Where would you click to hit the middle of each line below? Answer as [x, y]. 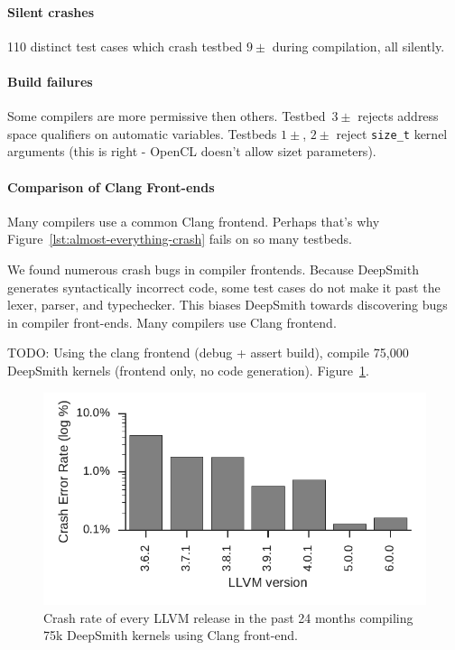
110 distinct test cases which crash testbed [125, 46]
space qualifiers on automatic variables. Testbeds [142, 133]
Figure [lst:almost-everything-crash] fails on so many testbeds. [180, 239]
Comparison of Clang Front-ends [111, 186]
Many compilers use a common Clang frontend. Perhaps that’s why [194, 221]
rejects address [398, 116]
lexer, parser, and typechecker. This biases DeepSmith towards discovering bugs [227, 305]
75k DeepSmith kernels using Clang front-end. [171, 635]
